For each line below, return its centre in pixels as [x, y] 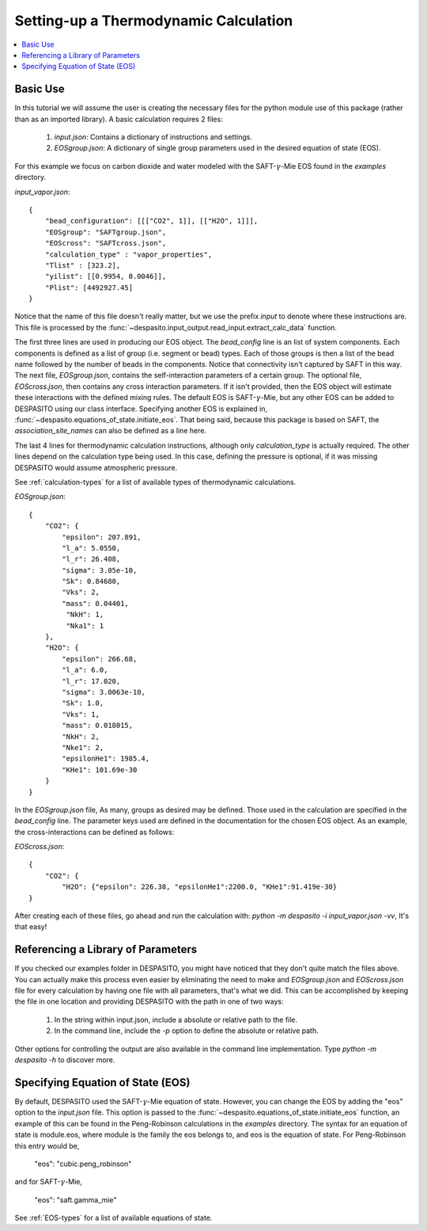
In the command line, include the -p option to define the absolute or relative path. [187, 1031]
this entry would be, [47, 1145]
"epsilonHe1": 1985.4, [106, 759]
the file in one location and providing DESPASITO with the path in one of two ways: [149, 1001]
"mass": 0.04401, [96, 603]
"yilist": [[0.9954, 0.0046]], [106, 276]
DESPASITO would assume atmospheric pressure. [96, 467]
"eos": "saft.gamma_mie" [76, 1199]
